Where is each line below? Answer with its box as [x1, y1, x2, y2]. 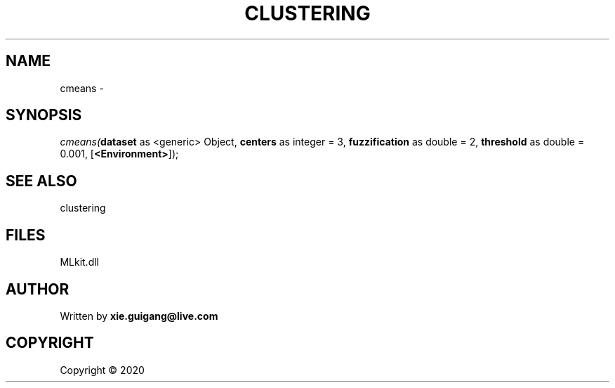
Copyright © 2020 [60, 363, 145, 376]
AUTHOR [6, 280, 70, 298]
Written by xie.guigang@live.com [60, 309, 218, 322]
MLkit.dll [60, 256, 99, 269]
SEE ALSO [6, 172, 77, 190]
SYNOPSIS [6, 106, 82, 124]
